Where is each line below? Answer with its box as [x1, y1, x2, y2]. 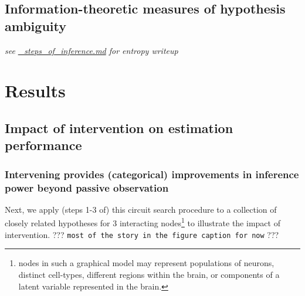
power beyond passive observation [5, 180, 169, 195]
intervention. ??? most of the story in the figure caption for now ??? [5, 228, 279, 240]
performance [5, 136, 82, 154]
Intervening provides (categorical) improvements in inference [5, 166, 299, 181]
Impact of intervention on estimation [5, 118, 233, 137]
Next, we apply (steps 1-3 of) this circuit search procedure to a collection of [5, 203, 277, 215]
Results [5, 79, 66, 103]
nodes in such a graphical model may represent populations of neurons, [18, 257, 274, 269]
